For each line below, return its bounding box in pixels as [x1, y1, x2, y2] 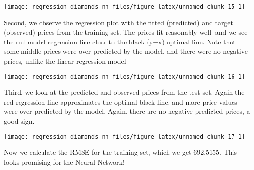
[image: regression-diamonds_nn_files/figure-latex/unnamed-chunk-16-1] [4, 73, 245, 80]
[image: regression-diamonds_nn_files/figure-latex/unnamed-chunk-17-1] [4, 133, 245, 140]
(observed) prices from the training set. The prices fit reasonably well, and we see [4, 27, 248, 37]
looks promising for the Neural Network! [4, 156, 125, 167]
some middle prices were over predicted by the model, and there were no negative [4, 46, 248, 56]
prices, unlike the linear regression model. [4, 56, 128, 66]
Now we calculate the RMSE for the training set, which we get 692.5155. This [4, 147, 237, 157]
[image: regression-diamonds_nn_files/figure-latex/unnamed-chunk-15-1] [4, 3, 245, 10]
